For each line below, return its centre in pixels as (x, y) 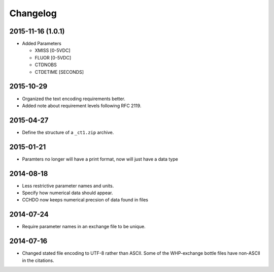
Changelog (33, 13)
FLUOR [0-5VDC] (53, 57)
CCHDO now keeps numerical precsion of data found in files (85, 200)
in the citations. (38, 260)
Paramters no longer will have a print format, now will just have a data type (100, 159)
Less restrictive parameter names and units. (68, 186)
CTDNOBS (46, 65)
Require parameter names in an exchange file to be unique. (84, 227)
